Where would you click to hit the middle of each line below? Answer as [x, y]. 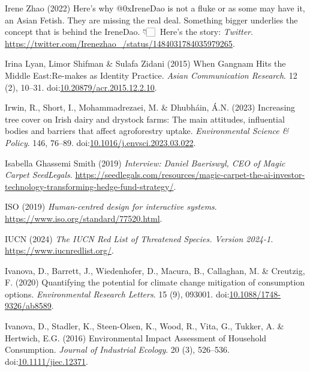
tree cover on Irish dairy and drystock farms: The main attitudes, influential [145, 119]
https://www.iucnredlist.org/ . [59, 250]
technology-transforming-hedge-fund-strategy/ [89, 186]
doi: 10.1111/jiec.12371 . [46, 361]
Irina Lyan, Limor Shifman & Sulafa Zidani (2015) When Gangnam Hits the [145, 63]
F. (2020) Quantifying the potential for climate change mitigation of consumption [155, 282]
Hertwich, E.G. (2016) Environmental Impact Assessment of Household [136, 337]
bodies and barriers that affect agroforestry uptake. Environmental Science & [147, 131]
